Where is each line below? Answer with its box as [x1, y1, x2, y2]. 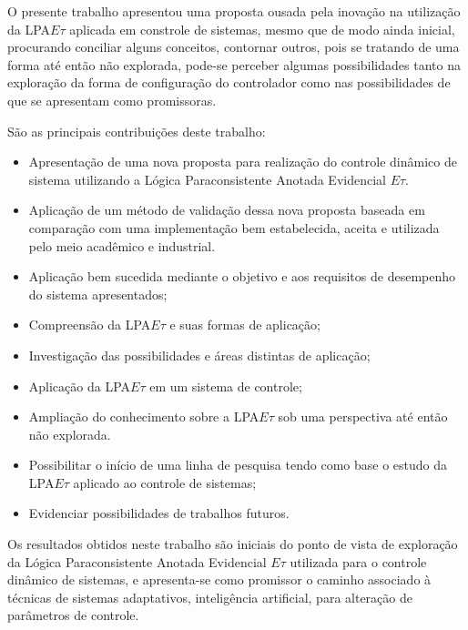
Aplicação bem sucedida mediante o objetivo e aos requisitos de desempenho [28, 267, 456, 286]
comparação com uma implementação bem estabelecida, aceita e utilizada [28, 218, 440, 237]
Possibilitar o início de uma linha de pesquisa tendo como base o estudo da [28, 455, 447, 474]
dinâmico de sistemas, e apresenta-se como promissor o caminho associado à [7, 570, 432, 589]
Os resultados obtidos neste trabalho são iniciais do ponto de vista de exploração [7, 534, 458, 554]
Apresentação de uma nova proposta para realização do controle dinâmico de [28, 152, 457, 171]
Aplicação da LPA [28, 376, 131, 395]
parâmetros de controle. [7, 605, 139, 625]
